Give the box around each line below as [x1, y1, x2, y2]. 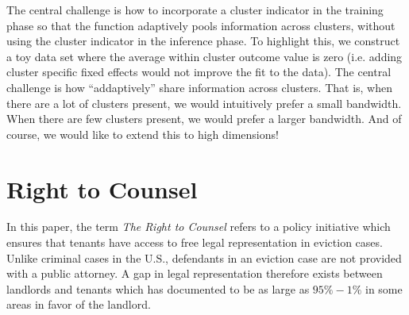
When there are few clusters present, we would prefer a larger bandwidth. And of [6, 110, 402, 127]
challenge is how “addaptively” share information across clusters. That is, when [6, 79, 393, 95]
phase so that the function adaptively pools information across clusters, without [6, 17, 395, 33]
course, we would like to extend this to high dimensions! [6, 125, 279, 142]
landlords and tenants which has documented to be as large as [6, 280, 310, 297]
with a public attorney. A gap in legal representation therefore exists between [6, 265, 383, 282]
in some [365, 280, 403, 297]
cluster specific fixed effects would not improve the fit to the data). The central [6, 63, 392, 80]
